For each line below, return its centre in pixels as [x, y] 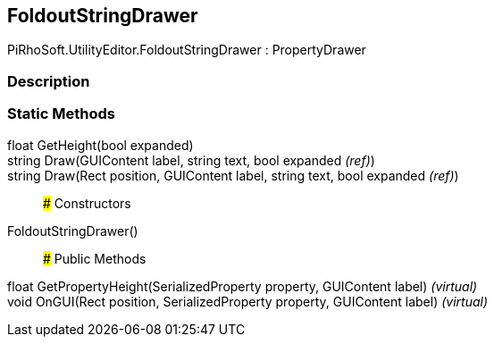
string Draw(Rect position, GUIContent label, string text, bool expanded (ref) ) [233, 175]
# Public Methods [95, 258]
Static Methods [61, 114]
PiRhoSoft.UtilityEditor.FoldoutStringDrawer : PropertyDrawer [187, 50]
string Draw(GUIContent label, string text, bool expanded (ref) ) [191, 160]
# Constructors [87, 203]
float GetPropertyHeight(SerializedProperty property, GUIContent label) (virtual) [243, 286]
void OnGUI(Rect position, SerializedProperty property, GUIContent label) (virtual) [248, 301]
